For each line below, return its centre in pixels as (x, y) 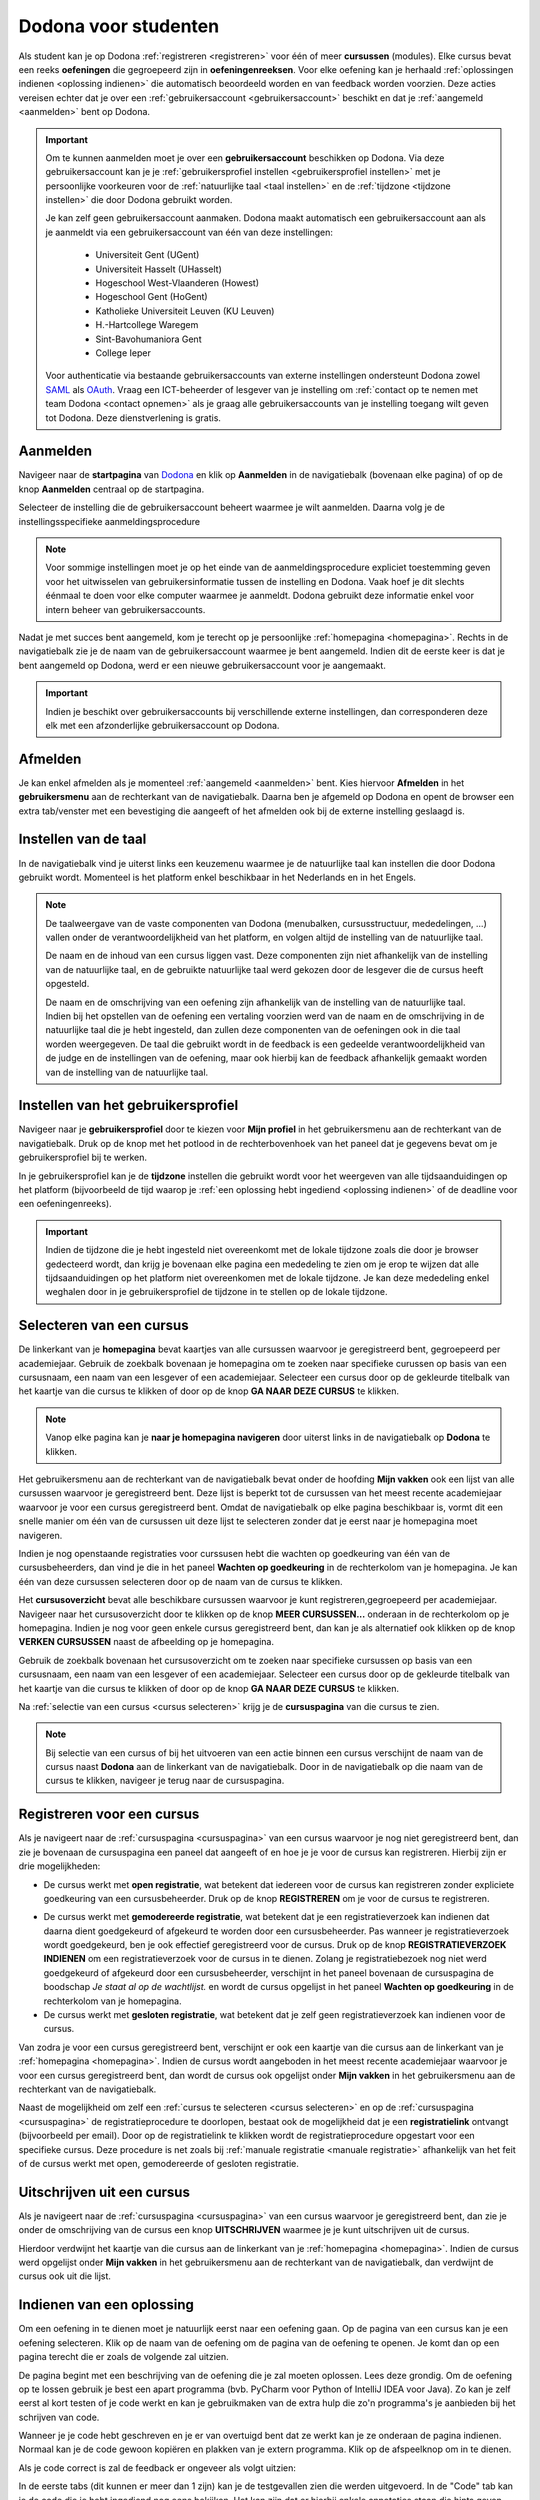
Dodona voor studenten (119, 26)
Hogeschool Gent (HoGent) (152, 297)
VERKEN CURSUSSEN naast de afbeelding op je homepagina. (146, 1642)
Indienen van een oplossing (106, 2305)
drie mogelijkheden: (59, 1866)
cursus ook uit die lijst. (65, 2276)
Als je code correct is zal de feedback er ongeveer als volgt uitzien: (157, 2467)
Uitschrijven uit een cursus (104, 2191)
